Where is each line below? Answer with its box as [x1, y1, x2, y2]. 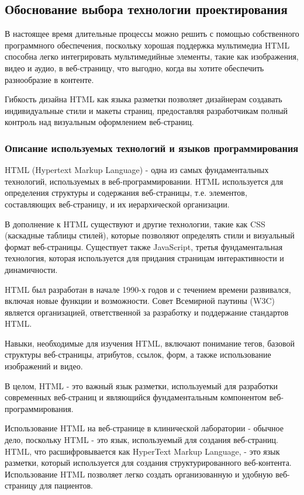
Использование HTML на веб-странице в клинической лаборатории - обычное [5, 422, 284, 434]
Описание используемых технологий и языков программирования [5, 140, 299, 155]
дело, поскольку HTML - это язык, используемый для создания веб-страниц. [5, 434, 278, 446]
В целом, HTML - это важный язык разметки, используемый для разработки [5, 379, 278, 392]
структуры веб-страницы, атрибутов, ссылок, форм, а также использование [5, 348, 271, 361]
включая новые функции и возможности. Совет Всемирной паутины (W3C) [5, 295, 275, 307]
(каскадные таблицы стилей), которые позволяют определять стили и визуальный [5, 229, 295, 241]
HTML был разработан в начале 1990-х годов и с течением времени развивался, [5, 283, 291, 295]
